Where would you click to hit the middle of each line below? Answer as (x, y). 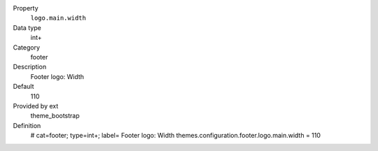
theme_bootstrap (55, 116)
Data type (27, 27)
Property (26, 8)
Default (23, 87)
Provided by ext (36, 106)
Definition (27, 125)
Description (30, 67)
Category (27, 47)
